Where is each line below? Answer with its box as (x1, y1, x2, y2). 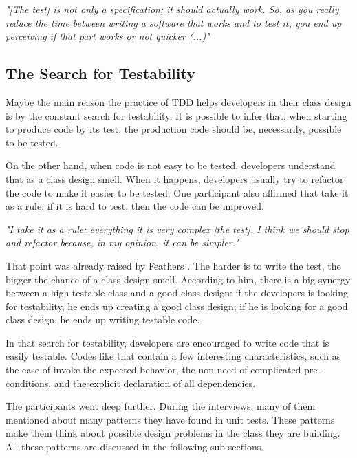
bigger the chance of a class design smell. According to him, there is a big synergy (6, 272, 351, 286)
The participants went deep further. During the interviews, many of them (6, 399, 316, 413)
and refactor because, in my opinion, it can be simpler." (6, 235, 239, 250)
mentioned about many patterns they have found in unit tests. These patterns (6, 412, 335, 426)
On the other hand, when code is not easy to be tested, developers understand (6, 158, 336, 173)
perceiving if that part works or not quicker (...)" (6, 29, 210, 43)
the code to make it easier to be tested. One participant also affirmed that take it (6, 185, 349, 199)
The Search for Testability (6, 63, 195, 84)
